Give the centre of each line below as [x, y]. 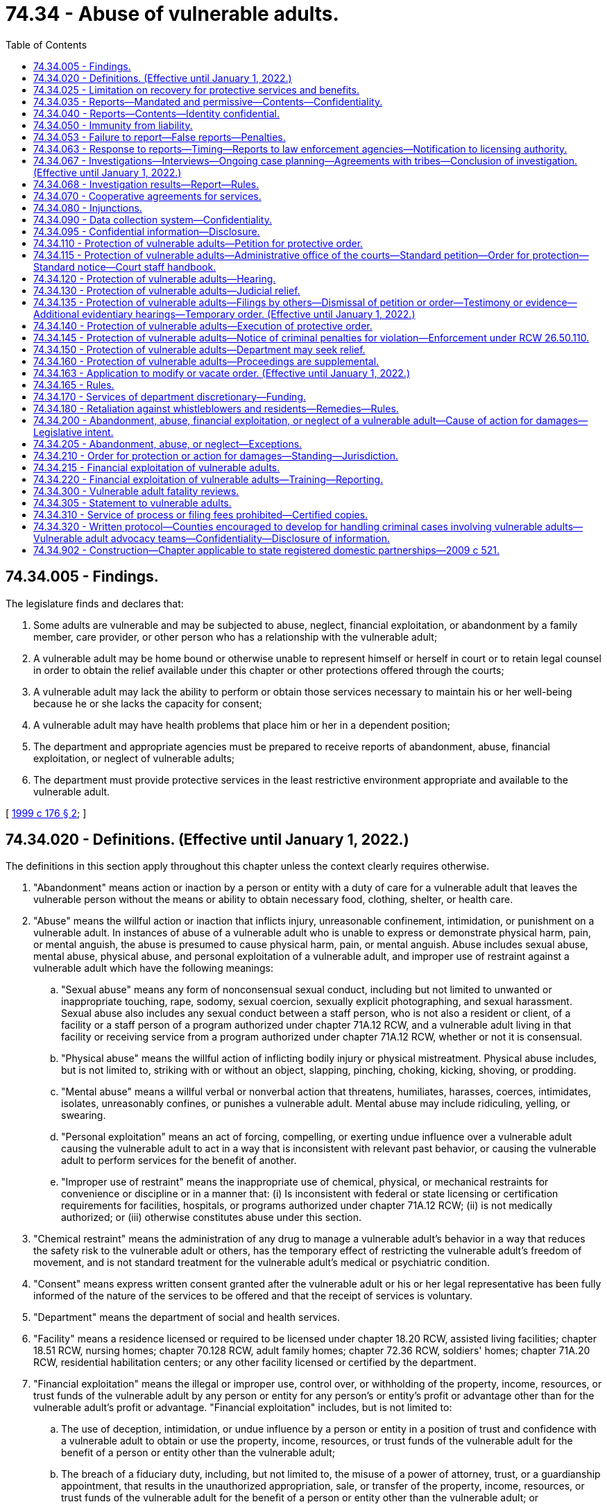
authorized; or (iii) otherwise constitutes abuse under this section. [211, 1217]
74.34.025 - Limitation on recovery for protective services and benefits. [196, 90]
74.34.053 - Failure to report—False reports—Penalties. [160, 137]
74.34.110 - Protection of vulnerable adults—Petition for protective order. [198, 243]
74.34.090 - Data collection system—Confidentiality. [153, 219]
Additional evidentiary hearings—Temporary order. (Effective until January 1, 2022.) [224, 314]
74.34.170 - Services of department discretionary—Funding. [170, 396]
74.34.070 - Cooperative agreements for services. [147, 196]
